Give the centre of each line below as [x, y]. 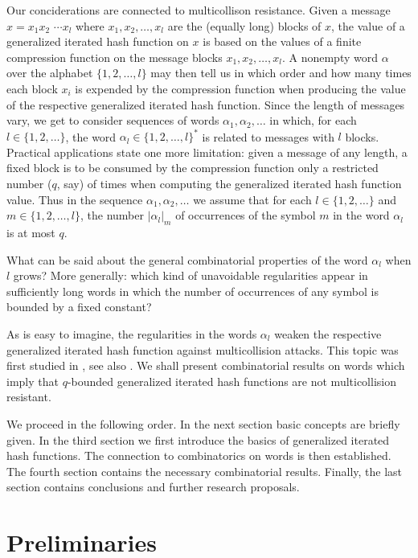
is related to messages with [268, 136]
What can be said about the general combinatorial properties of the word [187, 259]
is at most [31, 233]
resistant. [29, 397]
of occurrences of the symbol [246, 215]
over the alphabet [50, 73]
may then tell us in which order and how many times [281, 73]
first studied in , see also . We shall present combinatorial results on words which [206, 365]
